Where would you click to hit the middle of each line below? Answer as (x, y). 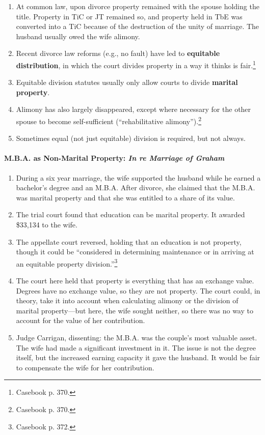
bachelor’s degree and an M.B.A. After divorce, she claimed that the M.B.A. (136, 187)
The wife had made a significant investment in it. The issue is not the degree (136, 347)
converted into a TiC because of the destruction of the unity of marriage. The (138, 26)
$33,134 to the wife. (47, 225)
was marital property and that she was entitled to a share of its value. (125, 197)
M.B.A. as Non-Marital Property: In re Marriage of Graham (114, 158)
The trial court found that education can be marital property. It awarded (130, 214)
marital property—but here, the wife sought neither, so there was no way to (135, 310)
